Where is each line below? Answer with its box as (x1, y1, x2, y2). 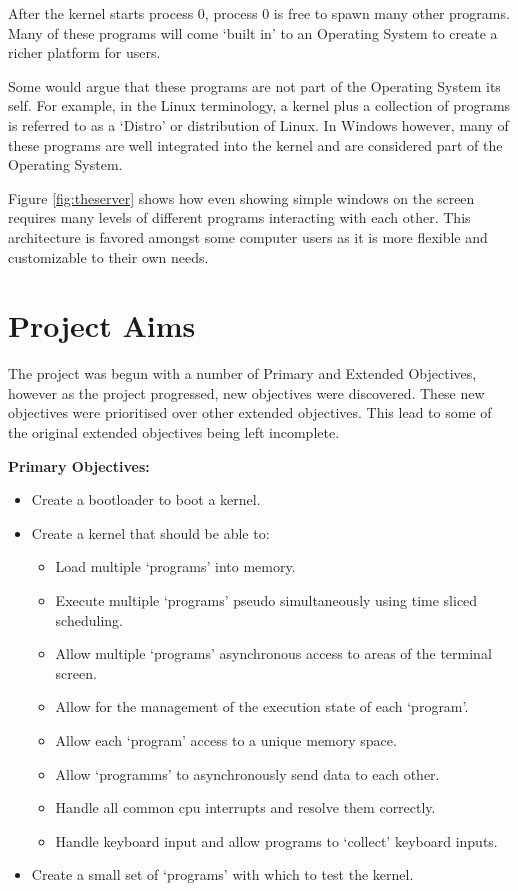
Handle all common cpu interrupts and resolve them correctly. (55, 797, 436, 818)
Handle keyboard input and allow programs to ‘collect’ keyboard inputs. (55, 830, 498, 851)
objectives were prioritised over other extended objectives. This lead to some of (8, 402, 492, 423)
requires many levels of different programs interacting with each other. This (8, 207, 471, 228)
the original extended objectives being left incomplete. (8, 422, 340, 443)
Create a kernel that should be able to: (31, 522, 270, 543)
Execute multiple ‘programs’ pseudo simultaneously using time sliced (55, 590, 478, 610)
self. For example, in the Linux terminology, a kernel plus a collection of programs (8, 95, 511, 116)
